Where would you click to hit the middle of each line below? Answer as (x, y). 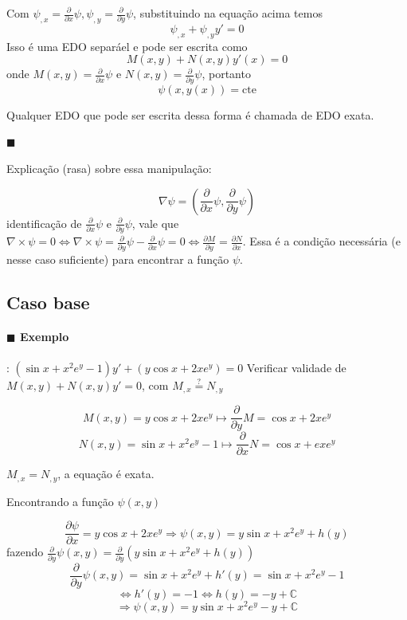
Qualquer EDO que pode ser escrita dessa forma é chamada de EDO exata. (190, 114)
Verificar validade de (296, 367)
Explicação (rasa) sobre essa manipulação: (109, 169)
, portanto (226, 74)
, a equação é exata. (106, 474)
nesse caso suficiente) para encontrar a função (118, 259)
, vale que (155, 223)
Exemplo (44, 337)
